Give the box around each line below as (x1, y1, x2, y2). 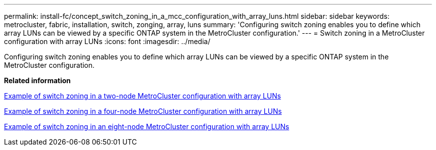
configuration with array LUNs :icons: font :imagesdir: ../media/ (4, 37, 211, 46)
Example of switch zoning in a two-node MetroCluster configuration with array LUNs (4, 92, 281, 100)
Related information (4, 76, 71, 85)
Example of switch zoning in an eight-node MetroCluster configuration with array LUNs (4, 122, 289, 131)
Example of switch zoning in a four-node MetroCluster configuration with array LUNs (4, 107, 282, 115)
